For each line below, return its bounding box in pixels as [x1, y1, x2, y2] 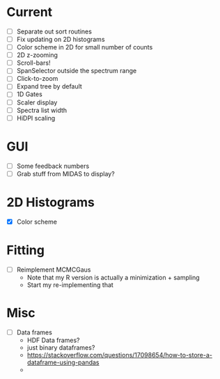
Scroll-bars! [16, 59, 51, 67]
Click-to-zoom [16, 75, 58, 83]
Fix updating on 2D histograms [16, 36, 105, 43]
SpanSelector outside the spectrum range [16, 67, 137, 75]
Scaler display [16, 98, 58, 107]
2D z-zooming [16, 51, 58, 59]
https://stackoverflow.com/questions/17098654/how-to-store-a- [26, 350, 213, 359]
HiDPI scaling [16, 114, 56, 122]
